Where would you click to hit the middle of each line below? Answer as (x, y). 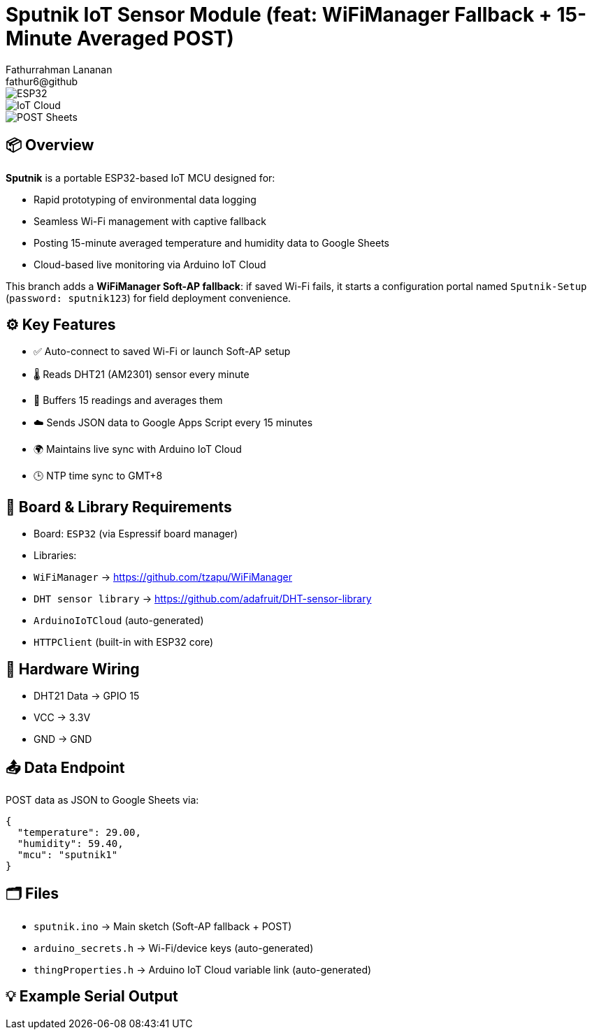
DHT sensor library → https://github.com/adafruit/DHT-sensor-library (203, 599)
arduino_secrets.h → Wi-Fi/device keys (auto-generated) (174, 948)
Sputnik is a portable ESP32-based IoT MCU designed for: (140, 178)
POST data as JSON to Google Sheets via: (102, 799)
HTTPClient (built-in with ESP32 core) (124, 642)
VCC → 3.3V (62, 718)
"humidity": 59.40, (70, 843)
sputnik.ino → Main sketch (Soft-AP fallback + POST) (163, 926)
